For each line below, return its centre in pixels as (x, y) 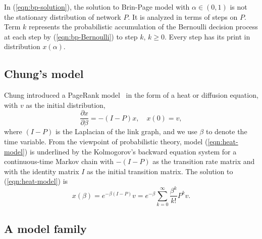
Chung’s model (44, 74)
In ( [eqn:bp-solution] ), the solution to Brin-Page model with (97, 7)
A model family (45, 228)
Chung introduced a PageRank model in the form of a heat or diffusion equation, (131, 95)
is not (239, 7)
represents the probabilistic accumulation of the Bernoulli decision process (143, 27)
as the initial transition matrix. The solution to (160, 171)
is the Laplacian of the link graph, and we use (126, 131)
